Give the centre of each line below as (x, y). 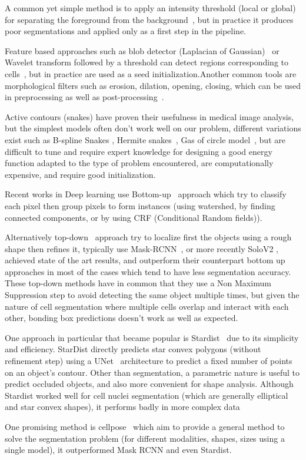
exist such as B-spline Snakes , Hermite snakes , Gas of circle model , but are (145, 139)
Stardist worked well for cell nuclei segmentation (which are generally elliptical (147, 395)
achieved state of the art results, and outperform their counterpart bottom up (145, 260)
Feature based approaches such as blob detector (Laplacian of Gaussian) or (142, 50)
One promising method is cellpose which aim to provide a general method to (145, 426)
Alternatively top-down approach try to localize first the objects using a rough (148, 237)
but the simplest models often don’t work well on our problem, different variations (153, 128)
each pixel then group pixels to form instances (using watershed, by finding (140, 205)
